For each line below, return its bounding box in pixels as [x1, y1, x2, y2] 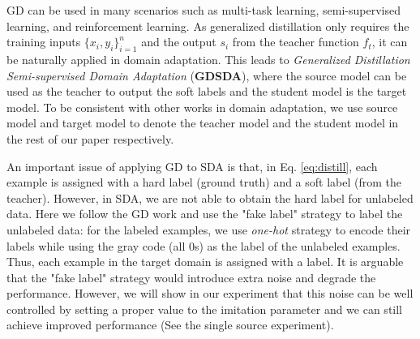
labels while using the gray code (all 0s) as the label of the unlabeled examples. [6, 237, 401, 254]
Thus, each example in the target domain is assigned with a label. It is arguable [6, 253, 404, 270]
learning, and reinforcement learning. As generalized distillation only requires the [6, 17, 409, 34]
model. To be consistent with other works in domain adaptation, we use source [6, 98, 398, 115]
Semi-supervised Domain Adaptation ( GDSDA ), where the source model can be [6, 67, 407, 84]
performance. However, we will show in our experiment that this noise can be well [6, 285, 414, 302]
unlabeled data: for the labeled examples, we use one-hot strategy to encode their [6, 221, 411, 238]
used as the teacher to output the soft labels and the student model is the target [6, 83, 407, 100]
